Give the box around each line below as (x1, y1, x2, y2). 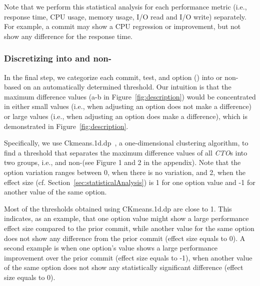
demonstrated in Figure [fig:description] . (4, 120, 128, 131)
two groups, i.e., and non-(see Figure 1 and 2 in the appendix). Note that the (4, 157, 241, 167)
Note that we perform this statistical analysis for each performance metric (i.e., (4, 1, 247, 11)
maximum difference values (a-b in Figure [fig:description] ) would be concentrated (4, 91, 256, 101)
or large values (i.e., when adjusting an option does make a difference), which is (4, 110, 247, 121)
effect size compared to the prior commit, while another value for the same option (4, 222, 254, 233)
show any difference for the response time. (4, 30, 132, 41)
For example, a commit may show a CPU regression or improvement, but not (4, 21, 241, 31)
